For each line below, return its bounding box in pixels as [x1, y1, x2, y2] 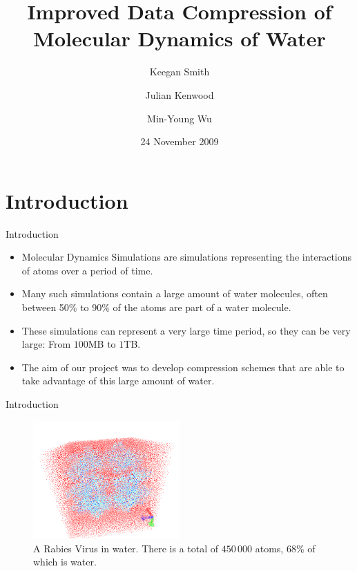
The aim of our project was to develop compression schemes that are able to [21, 359, 345, 374]
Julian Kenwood [145, 87, 214, 102]
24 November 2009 [140, 134, 219, 149]
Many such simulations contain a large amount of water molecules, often [21, 286, 328, 301]
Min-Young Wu [147, 111, 212, 125]
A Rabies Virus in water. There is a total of [33, 541, 219, 555]
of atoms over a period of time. [21, 263, 153, 277]
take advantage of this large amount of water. [21, 373, 215, 388]
